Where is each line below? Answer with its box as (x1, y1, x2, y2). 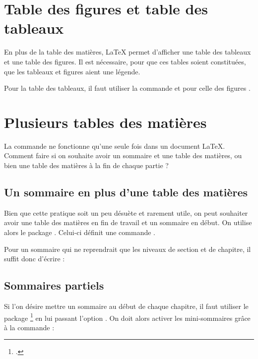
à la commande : (4, 322, 55, 332)
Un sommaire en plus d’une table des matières (4, 184, 248, 199)
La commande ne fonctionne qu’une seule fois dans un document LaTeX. (4, 140, 225, 151)
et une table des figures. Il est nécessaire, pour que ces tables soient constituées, (4, 56, 246, 66)
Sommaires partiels (4, 278, 104, 293)
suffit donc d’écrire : (4, 253, 65, 264)
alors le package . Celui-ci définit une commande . (4, 227, 155, 237)
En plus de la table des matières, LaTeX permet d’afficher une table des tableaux (4, 47, 251, 57)
